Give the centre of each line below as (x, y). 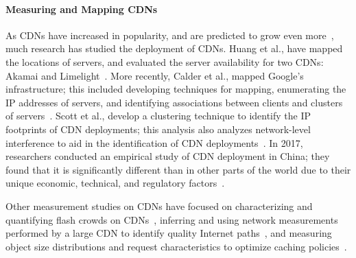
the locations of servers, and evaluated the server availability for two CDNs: (165, 61)
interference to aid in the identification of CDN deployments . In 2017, (154, 142)
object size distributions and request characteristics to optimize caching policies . (176, 246)
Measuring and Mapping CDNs (82, 9)
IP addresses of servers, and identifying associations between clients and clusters (174, 102)
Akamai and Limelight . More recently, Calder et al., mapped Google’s (155, 75)
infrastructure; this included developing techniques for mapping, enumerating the (176, 89)
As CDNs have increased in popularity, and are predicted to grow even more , (170, 35)
